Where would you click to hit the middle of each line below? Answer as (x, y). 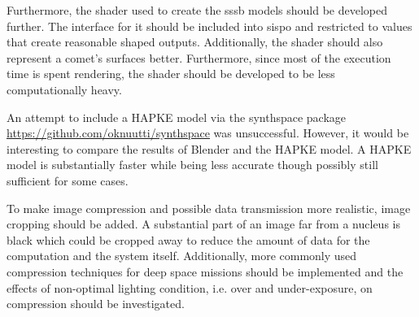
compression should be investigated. (96, 304)
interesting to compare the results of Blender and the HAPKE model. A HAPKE (209, 148)
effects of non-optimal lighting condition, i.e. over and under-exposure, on (190, 287)
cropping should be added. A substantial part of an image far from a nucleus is (203, 224)
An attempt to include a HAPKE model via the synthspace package (177, 117)
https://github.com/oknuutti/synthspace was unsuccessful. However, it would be (208, 133)
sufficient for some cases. (68, 180)
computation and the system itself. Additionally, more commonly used (182, 256)
